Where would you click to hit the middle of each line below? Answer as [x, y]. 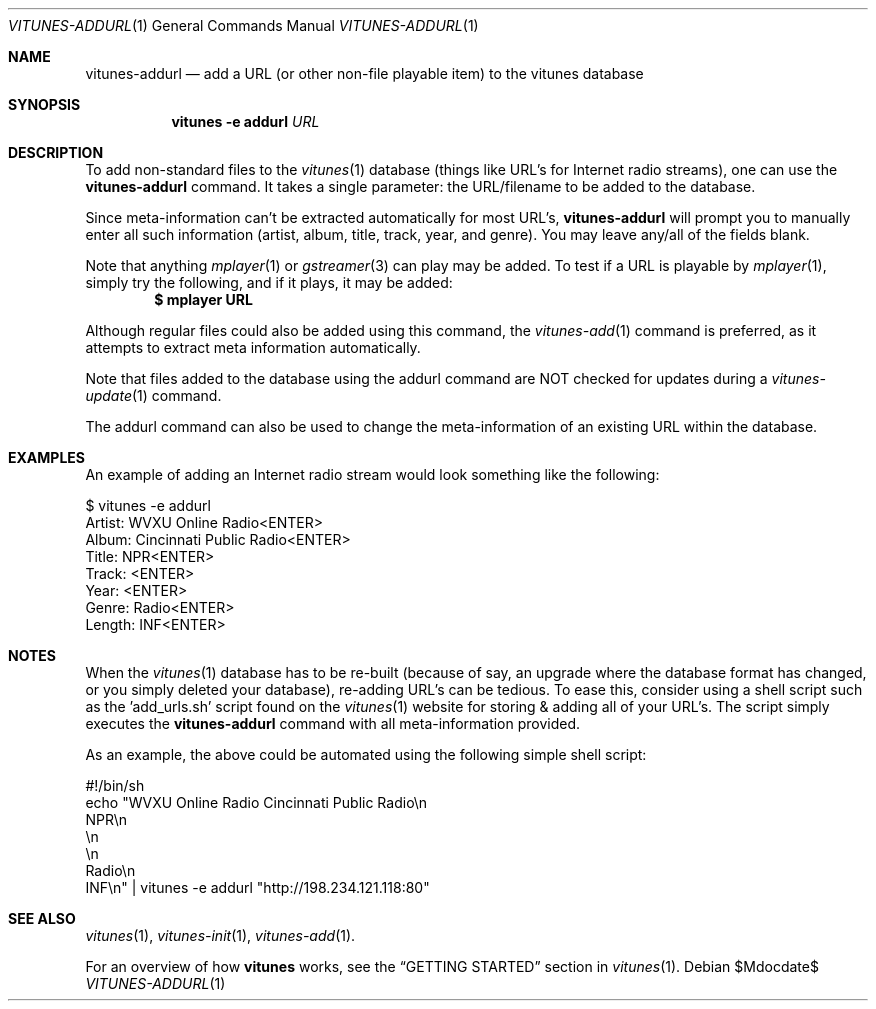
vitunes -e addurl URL [245, 121]
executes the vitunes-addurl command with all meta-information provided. [333, 723]
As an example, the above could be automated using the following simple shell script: [366, 754]
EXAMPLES [46, 457]
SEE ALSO [42, 918]
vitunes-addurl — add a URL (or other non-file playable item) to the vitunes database [364, 73]
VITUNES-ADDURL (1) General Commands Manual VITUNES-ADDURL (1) [243, 25]
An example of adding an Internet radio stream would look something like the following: [372, 474]
